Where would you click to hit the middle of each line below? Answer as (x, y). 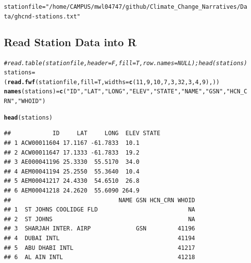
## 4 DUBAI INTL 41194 (100, 238)
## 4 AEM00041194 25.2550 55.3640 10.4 (72, 171)
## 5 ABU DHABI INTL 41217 (100, 248)
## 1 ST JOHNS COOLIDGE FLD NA (100, 210)
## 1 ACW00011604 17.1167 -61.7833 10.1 (72, 143)
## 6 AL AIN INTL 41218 (100, 257)
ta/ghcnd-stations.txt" (42, 16)
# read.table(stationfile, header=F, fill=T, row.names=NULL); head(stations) (126, 63)
